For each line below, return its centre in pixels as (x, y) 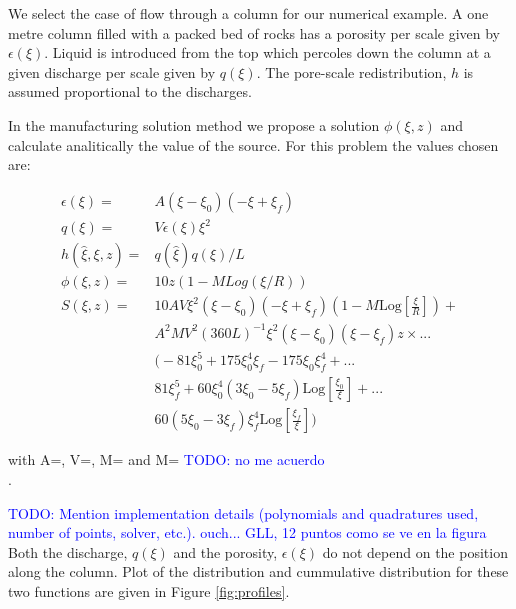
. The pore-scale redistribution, (351, 71)
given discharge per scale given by (112, 71)
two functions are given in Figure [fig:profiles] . (149, 590)
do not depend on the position (415, 551)
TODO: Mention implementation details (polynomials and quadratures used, (243, 512)
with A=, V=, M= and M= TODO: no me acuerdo (166, 459)
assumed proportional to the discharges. (130, 91)
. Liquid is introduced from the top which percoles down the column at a (267, 52)
